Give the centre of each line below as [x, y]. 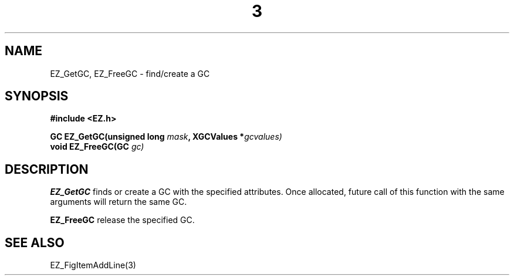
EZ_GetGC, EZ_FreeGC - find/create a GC [130, 73]
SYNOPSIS [37, 96]
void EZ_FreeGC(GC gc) [97, 147]
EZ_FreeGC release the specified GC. [122, 220]
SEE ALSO [35, 242]
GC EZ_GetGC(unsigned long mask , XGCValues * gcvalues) [166, 137]
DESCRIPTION [47, 169]
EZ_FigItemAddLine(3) [93, 265]
